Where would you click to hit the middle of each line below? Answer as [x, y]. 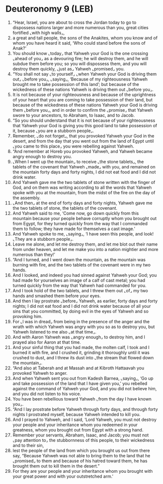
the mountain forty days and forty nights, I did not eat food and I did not [84, 172]
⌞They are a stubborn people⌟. [43, 239]
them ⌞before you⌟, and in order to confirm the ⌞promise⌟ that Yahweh [83, 110]
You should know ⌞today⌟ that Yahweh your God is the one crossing [80, 53]
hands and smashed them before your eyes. [57, 296]
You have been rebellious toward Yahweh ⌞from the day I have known [82, 399]
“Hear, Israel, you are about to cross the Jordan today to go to [74, 22]
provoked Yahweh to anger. [40, 373]
